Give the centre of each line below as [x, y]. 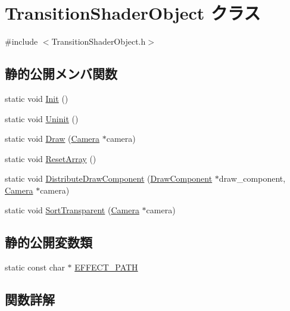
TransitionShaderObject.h [99, 41]
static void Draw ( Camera [52, 139]
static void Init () [37, 98]
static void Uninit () [42, 118]
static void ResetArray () [51, 158]
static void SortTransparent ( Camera [72, 210]
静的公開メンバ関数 [61, 74]
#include [21, 41]
